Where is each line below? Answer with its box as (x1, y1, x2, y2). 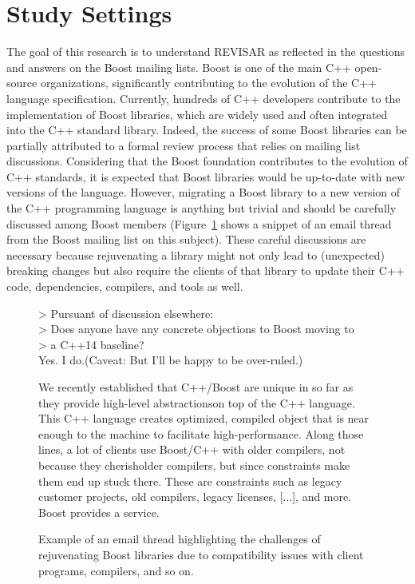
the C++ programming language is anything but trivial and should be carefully (6, 200, 397, 217)
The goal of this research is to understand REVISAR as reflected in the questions (6, 43, 405, 60)
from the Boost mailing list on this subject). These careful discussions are (6, 231, 366, 248)
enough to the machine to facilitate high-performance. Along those (38, 425, 364, 442)
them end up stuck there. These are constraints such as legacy (38, 472, 342, 489)
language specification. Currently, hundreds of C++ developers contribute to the (6, 89, 401, 106)
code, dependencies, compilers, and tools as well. (6, 278, 243, 295)
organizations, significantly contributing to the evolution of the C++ (40, 74, 377, 91)
